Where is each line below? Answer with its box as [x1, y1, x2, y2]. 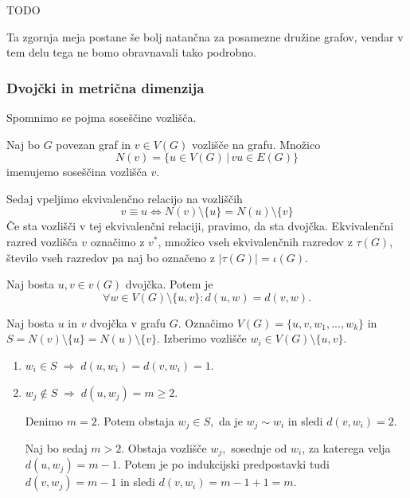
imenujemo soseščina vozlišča [6, 163, 147, 180]
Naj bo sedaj [25, 439, 88, 456]
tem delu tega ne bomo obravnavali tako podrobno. [6, 44, 256, 61]
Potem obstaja [103, 412, 174, 429]
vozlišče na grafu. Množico [192, 135, 321, 152]
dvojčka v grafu [90, 314, 166, 331]
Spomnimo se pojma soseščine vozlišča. [6, 109, 197, 125]
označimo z [90, 233, 145, 249]
